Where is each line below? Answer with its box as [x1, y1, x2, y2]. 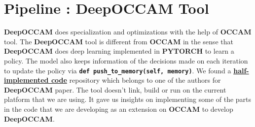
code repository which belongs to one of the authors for [51, 75, 221, 85]
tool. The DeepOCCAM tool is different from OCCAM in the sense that [4, 36, 233, 46]
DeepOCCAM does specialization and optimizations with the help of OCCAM [4, 27, 252, 37]
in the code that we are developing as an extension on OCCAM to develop [4, 103, 233, 114]
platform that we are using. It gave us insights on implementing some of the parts [4, 94, 252, 104]
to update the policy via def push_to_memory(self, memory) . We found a [4, 65, 231, 75]
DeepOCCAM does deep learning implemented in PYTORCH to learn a [4, 46, 234, 56]
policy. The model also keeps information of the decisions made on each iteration [4, 55, 248, 65]
